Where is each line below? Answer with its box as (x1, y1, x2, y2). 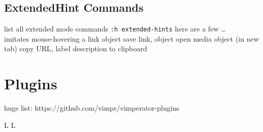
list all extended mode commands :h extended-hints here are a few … (4, 23, 226, 34)
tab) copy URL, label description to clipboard (4, 43, 147, 54)
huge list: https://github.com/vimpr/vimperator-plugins (4, 103, 180, 113)
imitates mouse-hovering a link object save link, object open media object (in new (4, 33, 259, 44)
